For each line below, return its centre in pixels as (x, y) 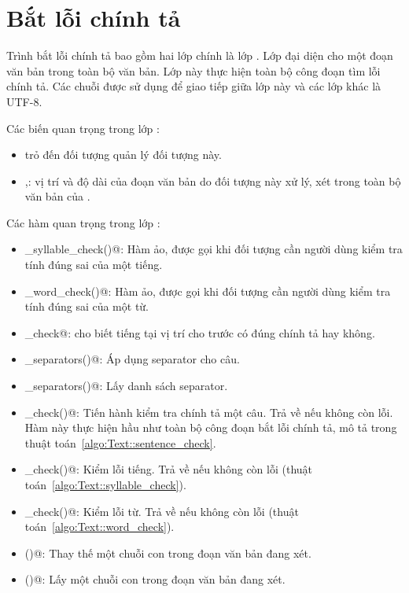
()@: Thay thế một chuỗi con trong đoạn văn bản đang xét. (168, 552)
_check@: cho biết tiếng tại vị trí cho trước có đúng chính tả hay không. (200, 332)
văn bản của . (57, 196)
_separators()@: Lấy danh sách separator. (126, 386)
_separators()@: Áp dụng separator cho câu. (132, 359)
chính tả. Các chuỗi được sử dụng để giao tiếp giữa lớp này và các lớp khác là (194, 86)
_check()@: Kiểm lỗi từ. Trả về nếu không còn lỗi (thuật (162, 511)
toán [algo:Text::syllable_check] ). (105, 484)
